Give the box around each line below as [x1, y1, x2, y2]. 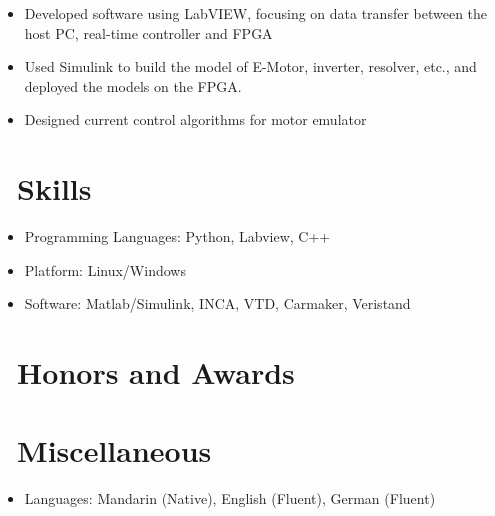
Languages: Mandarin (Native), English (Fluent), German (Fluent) [24, 488, 436, 509]
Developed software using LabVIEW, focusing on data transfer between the [24, 3, 488, 23]
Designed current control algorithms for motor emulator [24, 109, 367, 130]
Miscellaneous [17, 430, 212, 471]
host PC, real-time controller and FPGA [24, 22, 273, 43]
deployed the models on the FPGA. [24, 75, 242, 96]
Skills [17, 168, 92, 209]
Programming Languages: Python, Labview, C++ [24, 226, 331, 247]
